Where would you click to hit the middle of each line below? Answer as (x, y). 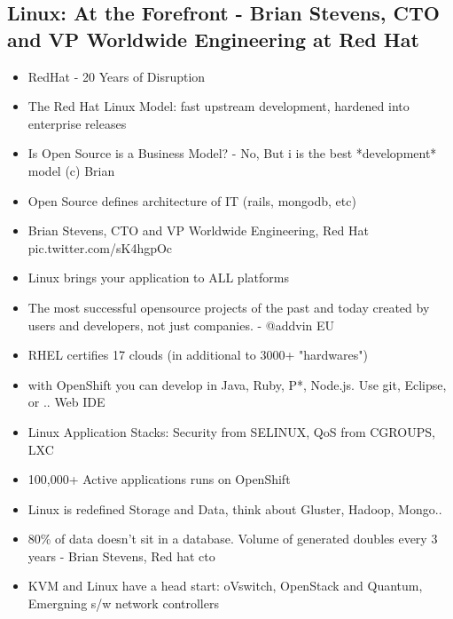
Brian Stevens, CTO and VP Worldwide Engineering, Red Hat (198, 230)
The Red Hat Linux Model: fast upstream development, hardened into (219, 106)
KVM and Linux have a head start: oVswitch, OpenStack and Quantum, (225, 586)
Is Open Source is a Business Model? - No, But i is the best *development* (232, 153)
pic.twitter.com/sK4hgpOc (100, 247)
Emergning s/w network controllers (123, 603)
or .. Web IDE (66, 402)
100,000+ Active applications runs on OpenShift (159, 479)
